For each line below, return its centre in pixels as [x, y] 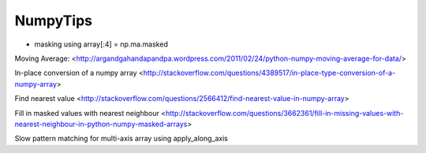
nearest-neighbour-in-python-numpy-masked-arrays [101, 124]
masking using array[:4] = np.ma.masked [101, 44]
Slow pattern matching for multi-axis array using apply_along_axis [121, 139]
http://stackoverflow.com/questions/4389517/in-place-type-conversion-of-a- [269, 73]
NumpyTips [53, 21]
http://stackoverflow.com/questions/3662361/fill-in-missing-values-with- [284, 113]
